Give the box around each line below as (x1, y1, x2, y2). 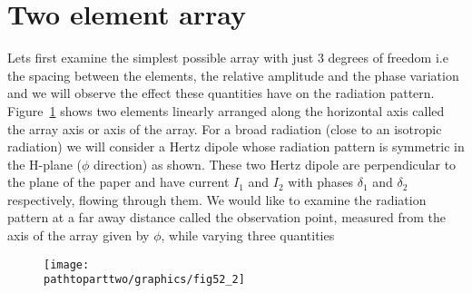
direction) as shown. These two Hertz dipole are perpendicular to (93, 154, 457, 173)
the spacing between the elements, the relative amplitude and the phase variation (7, 65, 459, 84)
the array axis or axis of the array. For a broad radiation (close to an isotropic (7, 119, 442, 138)
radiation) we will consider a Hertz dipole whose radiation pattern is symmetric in (7, 137, 465, 156)
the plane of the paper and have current (7, 172, 230, 191)
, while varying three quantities (161, 226, 335, 245)
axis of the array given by (7, 226, 150, 245)
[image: (44, 258, 90, 271)
